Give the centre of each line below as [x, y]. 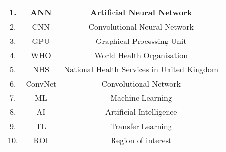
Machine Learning [141, 98]
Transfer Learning [141, 126]
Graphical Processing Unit [141, 41]
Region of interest [141, 140]
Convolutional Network [141, 83]
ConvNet [41, 83]
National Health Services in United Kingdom [141, 69]
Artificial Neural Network [141, 12]
